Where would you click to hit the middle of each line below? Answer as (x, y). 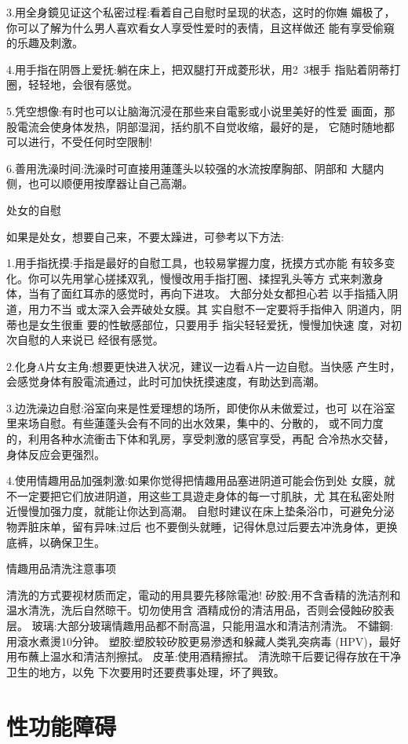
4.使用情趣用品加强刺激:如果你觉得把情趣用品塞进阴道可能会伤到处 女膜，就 (201, 480)
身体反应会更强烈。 (56, 454)
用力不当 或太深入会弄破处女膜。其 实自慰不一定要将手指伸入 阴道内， (209, 308)
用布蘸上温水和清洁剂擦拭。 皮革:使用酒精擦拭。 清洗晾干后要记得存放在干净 (204, 656)
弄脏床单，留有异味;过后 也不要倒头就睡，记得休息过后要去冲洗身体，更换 (207, 527)
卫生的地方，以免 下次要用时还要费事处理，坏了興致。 (146, 671)
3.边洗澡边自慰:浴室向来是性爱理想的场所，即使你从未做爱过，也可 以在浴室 (201, 407)
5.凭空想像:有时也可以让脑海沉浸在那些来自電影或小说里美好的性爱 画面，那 (201, 110)
